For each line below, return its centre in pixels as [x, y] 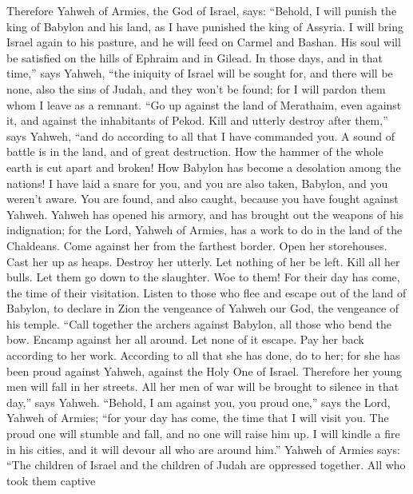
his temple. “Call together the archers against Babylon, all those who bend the [199, 323]
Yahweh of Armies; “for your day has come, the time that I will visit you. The [198, 418]
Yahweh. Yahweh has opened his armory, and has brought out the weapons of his [205, 214]
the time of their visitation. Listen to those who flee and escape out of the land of [206, 292]
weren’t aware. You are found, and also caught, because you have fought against [203, 199]
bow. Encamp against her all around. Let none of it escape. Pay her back [185, 339]
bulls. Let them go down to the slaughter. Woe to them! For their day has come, [203, 277]
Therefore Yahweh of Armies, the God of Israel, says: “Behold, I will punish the [202, 10]
